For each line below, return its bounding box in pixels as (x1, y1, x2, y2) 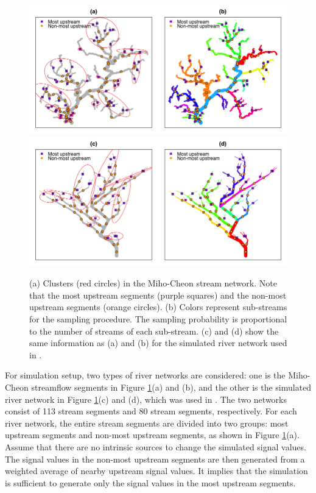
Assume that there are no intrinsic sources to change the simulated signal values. (5, 440, 306, 453)
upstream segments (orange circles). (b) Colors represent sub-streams (29, 300, 287, 313)
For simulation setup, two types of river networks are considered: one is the (5, 369, 286, 381)
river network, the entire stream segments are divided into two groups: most (5, 416, 289, 429)
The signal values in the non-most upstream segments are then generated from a (5, 452, 305, 465)
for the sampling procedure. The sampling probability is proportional (29, 312, 287, 325)
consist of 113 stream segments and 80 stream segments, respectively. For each (5, 405, 297, 417)
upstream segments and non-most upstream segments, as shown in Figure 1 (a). (5, 428, 300, 441)
